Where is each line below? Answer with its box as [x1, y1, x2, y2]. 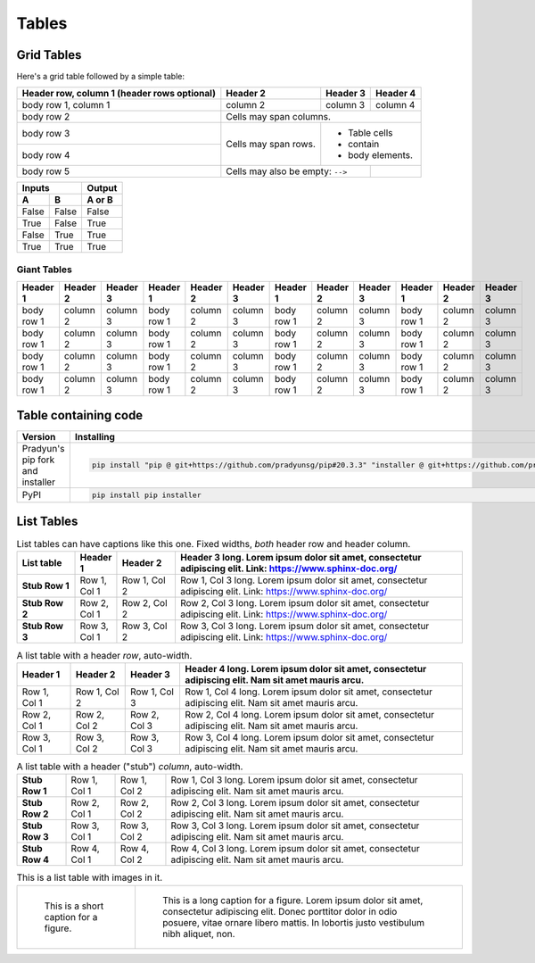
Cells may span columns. [226, 111, 332, 123]
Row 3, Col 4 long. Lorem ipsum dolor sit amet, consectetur [185, 731, 434, 743]
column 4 [375, 99, 416, 112]
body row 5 [21, 165, 70, 178]
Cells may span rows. [226, 138, 316, 151]
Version [21, 430, 56, 443]
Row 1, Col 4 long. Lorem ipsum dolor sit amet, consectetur [185, 685, 432, 698]
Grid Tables [16, 47, 82, 62]
